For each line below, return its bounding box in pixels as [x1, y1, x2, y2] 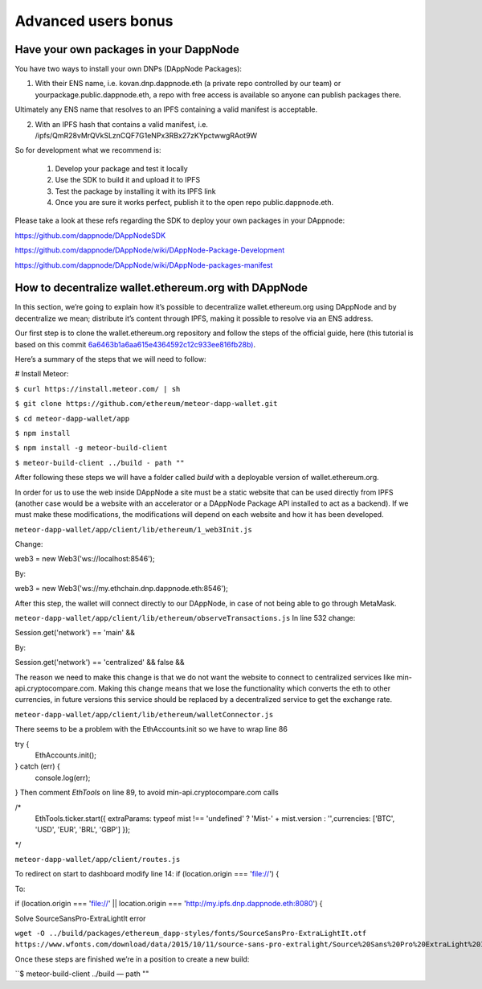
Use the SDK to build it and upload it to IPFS [55, 175, 201, 185]
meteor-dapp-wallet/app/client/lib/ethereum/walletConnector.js [14, 710, 274, 719]
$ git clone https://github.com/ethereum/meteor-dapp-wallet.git [14, 399, 278, 408]
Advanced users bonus [14, 12, 174, 30]
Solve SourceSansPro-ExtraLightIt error [14, 913, 146, 923]
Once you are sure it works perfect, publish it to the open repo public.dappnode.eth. [55, 197, 333, 207]
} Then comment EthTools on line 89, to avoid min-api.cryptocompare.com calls [14, 788, 279, 798]
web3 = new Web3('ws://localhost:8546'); [14, 554, 156, 564]
